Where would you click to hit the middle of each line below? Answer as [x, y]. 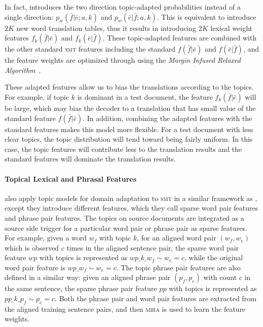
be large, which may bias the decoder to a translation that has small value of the [130, 108]
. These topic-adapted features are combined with [180, 38]
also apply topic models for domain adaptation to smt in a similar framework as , [131, 198]
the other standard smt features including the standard [90, 49]
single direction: [29, 16]
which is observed [32, 247]
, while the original [214, 257]
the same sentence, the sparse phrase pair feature [81, 288]
